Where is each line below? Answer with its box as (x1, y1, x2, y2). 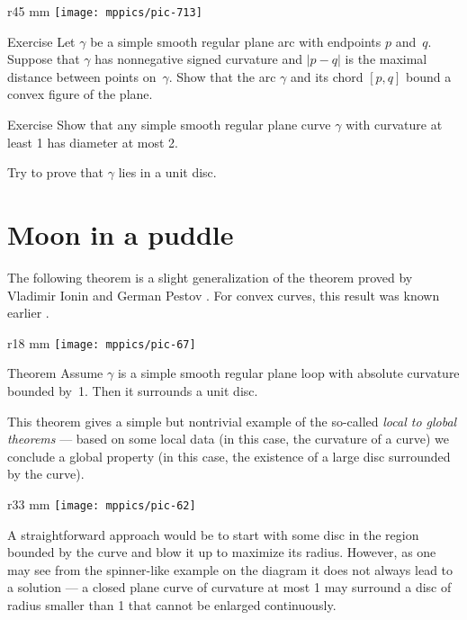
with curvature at (346, 115, 443, 134)
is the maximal (345, 49, 427, 68)
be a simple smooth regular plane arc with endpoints (90, 31, 382, 50)
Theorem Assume (7, 364, 103, 382)
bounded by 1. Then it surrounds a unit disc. (7, 381, 258, 400)
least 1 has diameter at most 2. (7, 132, 179, 151)
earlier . (7, 303, 49, 322)
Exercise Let (7, 31, 76, 50)
